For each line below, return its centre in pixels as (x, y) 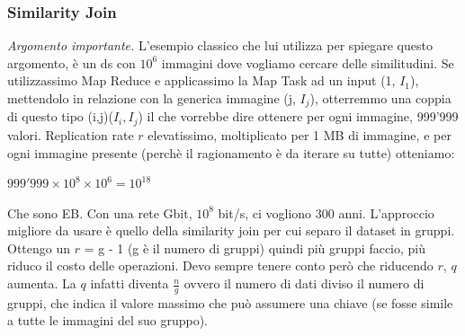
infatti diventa (130, 283)
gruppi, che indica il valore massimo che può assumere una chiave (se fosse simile (230, 302)
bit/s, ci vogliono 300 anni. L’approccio (326, 212)
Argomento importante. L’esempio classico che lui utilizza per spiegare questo (220, 45)
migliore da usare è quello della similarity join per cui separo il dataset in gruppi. (231, 230)
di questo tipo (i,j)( (60, 116)
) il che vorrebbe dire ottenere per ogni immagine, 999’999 (298, 116)
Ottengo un (39, 248)
